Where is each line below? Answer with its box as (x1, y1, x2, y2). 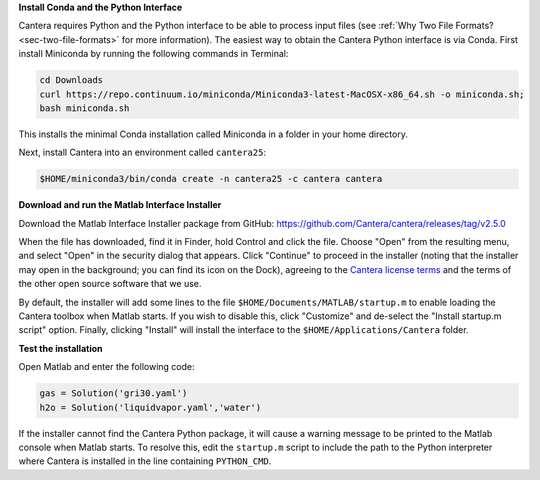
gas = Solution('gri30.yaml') (39, 388, 188, 399)
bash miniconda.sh (39, 102, 130, 114)
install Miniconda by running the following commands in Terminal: (18, 48, 289, 60)
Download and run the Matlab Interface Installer (18, 199, 222, 211)
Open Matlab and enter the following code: (18, 361, 195, 373)
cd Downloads (39, 75, 104, 86)
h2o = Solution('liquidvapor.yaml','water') (39, 401, 262, 413)
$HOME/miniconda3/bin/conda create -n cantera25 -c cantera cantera (39, 173, 383, 185)
